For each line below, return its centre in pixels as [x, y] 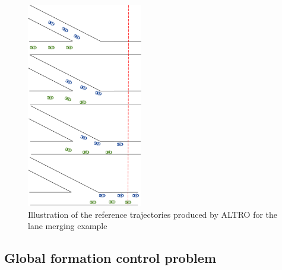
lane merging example [68, 226]
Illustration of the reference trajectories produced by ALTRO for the [153, 214]
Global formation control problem [110, 258]
